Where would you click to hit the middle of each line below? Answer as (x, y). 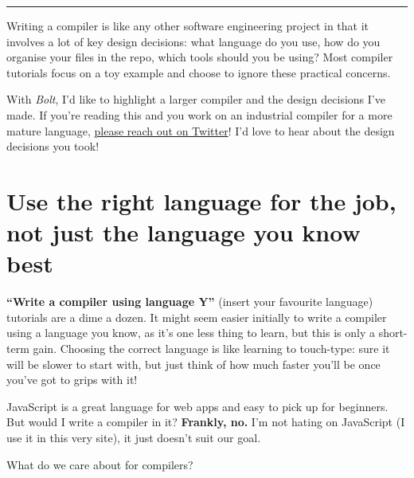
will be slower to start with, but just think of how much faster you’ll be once (193, 364)
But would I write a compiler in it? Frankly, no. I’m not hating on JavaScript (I (206, 422)
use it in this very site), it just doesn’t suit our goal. (134, 437)
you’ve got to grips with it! (72, 380)
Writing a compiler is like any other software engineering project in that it (188, 25)
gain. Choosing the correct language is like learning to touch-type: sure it (211, 349)
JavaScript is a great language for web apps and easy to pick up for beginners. (197, 406)
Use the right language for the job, (201, 200)
